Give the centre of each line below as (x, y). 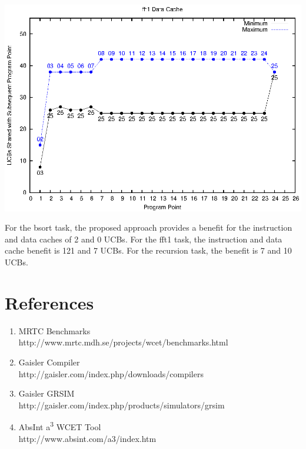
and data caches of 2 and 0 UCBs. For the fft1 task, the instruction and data (144, 239)
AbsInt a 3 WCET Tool (60, 426)
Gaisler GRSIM (46, 393)
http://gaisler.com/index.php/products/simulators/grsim (122, 405)
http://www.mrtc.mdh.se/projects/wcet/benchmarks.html (123, 342)
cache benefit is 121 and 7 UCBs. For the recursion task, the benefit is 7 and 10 (148, 250)
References (49, 302)
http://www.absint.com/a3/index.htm (87, 438)
